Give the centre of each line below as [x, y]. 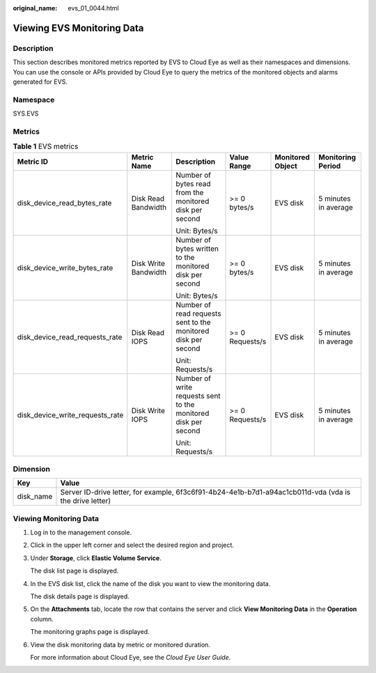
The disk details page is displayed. [80, 596]
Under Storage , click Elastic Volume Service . [96, 558]
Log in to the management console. [81, 532]
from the [189, 192]
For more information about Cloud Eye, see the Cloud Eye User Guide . [131, 657]
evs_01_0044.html [93, 8]
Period [330, 166]
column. [42, 619]
